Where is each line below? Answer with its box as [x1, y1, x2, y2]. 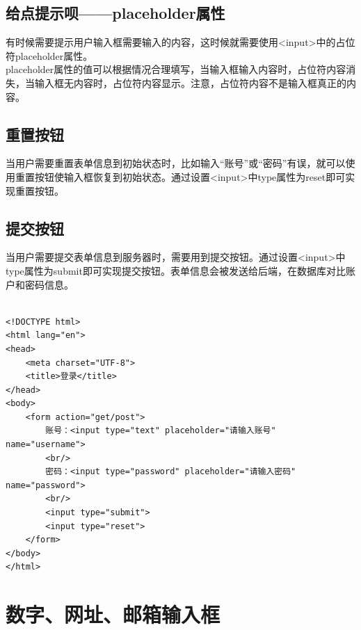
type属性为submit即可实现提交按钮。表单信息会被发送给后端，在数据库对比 [6, 263, 346, 277]
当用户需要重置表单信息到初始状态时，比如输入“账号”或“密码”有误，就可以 [6, 156, 346, 170]
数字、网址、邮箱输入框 [6, 600, 220, 629]
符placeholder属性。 [6, 48, 93, 63]
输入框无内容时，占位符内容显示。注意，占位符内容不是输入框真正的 [34, 75, 346, 90]
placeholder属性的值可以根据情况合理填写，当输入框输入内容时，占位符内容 [6, 62, 346, 76]
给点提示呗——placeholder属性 [6, 2, 225, 24]
